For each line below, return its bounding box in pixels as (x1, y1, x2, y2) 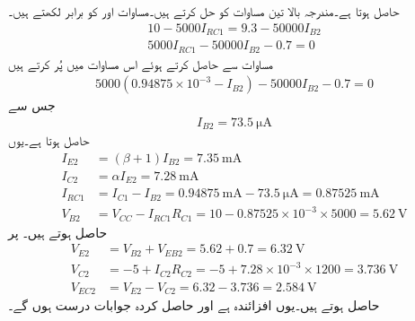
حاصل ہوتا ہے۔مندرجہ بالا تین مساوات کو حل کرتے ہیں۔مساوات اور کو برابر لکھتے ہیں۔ (8, 2, 400, 20)
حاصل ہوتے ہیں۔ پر (8, 222, 108, 241)
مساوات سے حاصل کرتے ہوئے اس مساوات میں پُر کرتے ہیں (8, 54, 273, 73)
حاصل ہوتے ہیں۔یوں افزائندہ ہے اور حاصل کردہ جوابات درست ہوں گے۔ (8, 296, 380, 315)
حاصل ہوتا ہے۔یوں (8, 131, 90, 150)
